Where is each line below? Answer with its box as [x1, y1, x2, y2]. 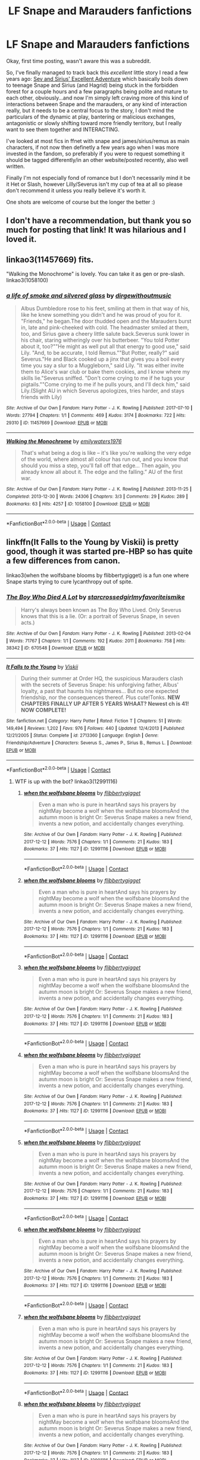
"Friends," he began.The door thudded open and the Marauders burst [20, 317, 192, 325]
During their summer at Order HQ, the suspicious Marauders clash [20, 675, 183, 682]
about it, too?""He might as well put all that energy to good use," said [20, 343, 190, 350]
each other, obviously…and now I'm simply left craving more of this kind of [6, 94, 189, 101]
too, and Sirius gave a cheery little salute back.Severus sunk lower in [20, 330, 190, 338]
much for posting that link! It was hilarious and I [6, 225, 186, 235]
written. [6, 163, 25, 170]
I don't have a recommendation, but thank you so [6, 216, 192, 226]
